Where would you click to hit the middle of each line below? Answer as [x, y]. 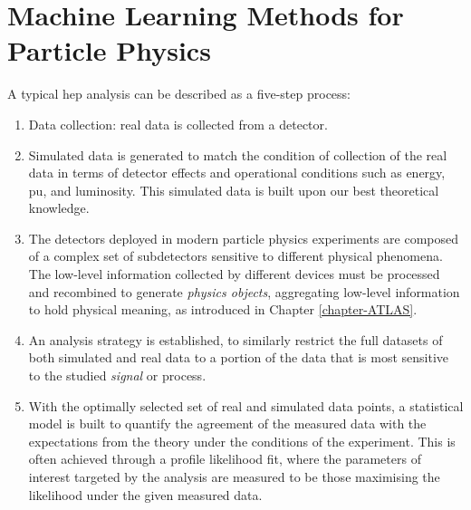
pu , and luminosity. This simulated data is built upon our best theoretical [234, 190]
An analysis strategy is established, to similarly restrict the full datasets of [235, 339]
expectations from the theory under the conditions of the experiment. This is [242, 441]
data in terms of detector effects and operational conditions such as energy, [237, 173]
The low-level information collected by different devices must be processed [234, 274]
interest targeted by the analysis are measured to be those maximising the [234, 476]
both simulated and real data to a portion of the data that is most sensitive [239, 357]
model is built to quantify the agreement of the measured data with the [227, 423]
